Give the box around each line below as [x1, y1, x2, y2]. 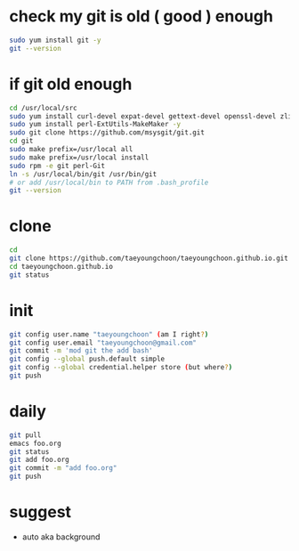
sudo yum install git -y [9, 36, 101, 45]
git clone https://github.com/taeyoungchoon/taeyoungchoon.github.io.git [9, 254, 289, 263]
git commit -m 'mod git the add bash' [9, 346, 153, 355]
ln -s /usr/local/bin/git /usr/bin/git [9, 169, 158, 179]
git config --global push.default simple [9, 354, 166, 364]
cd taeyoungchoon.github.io [9, 262, 114, 271]
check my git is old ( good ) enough [9, 6, 274, 27]
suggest [9, 502, 72, 523]
